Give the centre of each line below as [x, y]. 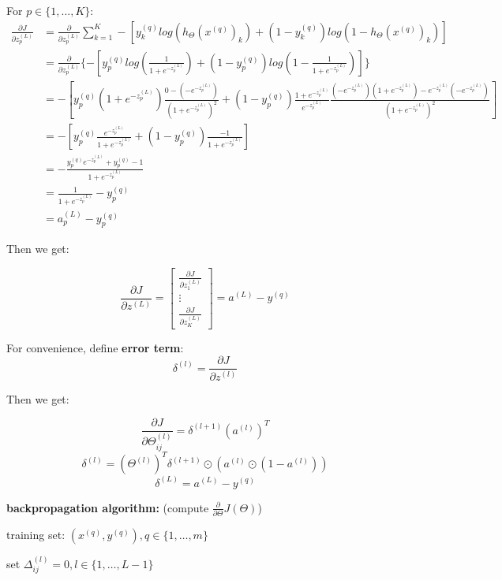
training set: [36, 534]
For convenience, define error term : [95, 347]
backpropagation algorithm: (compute [108, 507]
